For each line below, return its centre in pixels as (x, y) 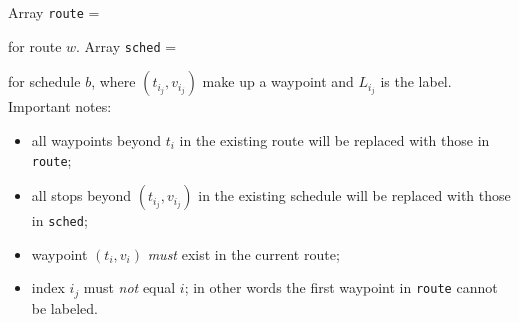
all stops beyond (81, 195)
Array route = (54, 12)
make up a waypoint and (278, 81)
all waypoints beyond (96, 139)
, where (113, 81)
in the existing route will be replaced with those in (334, 139)
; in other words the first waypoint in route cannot (341, 287)
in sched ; (59, 220)
